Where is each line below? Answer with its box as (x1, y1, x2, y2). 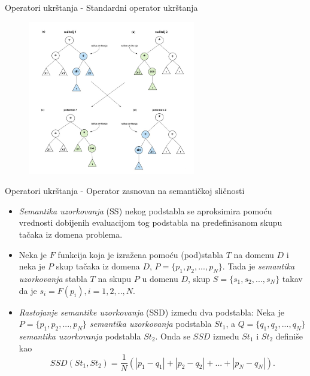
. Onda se (155, 330, 190, 342)
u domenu (142, 272, 178, 285)
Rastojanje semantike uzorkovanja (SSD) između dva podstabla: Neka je (19, 305, 284, 318)
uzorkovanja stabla (19, 272, 87, 285)
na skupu (98, 272, 132, 285)
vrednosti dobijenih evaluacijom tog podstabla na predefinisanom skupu (19, 216, 282, 229)
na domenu (233, 248, 274, 260)
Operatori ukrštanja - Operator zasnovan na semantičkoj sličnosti (5, 184, 245, 197)
